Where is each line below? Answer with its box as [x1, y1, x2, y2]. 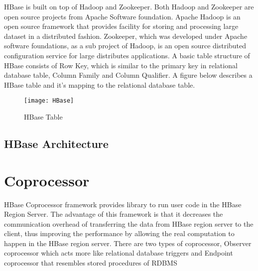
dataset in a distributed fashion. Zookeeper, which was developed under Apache [4, 30, 248, 41]
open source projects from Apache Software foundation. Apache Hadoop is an [4, 11, 241, 21]
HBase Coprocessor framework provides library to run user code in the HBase [4, 199, 242, 209]
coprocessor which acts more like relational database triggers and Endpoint [4, 248, 233, 258]
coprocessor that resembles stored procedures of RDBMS [4, 258, 177, 268]
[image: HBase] [24, 97, 74, 105]
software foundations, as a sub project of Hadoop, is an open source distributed [4, 40, 247, 51]
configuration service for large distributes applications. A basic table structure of [4, 50, 250, 60]
